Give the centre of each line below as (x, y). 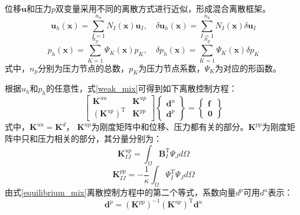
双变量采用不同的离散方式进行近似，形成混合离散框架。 (163, 8)
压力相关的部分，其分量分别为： (100, 138)
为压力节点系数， (172, 68)
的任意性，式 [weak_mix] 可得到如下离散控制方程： (141, 88)
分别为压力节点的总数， (84, 68)
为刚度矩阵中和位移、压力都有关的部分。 (170, 127)
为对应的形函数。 (248, 68)
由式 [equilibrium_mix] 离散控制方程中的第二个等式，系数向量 (120, 192)
